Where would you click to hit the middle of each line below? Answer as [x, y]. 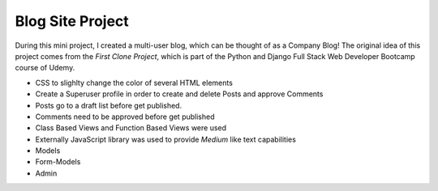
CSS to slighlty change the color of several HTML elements [134, 83]
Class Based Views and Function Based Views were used [131, 128]
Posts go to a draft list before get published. [109, 105]
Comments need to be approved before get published [125, 117]
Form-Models [58, 162]
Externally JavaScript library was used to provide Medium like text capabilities [165, 139]
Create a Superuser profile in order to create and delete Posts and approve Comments [179, 94]
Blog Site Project [72, 21]
